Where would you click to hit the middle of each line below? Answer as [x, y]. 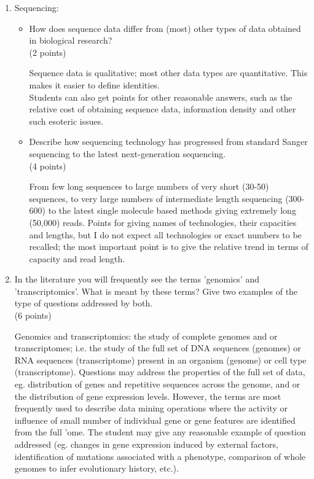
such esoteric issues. [66, 121]
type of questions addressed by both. [84, 303]
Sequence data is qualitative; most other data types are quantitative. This [168, 73]
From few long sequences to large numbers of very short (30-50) [149, 186]
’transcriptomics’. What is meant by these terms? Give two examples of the [156, 291]
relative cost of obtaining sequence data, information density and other [163, 109]
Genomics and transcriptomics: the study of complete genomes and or [146, 336]
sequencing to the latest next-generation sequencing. [128, 153]
